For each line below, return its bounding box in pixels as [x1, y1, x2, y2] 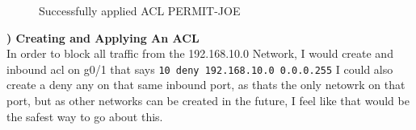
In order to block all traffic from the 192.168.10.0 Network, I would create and [6, 45, 393, 62]
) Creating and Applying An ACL [6, 29, 200, 46]
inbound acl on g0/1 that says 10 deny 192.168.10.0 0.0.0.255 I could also [6, 60, 393, 77]
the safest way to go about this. [6, 108, 163, 124]
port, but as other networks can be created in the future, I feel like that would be [6, 92, 410, 109]
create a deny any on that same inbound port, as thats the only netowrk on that [6, 76, 405, 93]
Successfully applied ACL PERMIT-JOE [39, 2, 241, 18]
